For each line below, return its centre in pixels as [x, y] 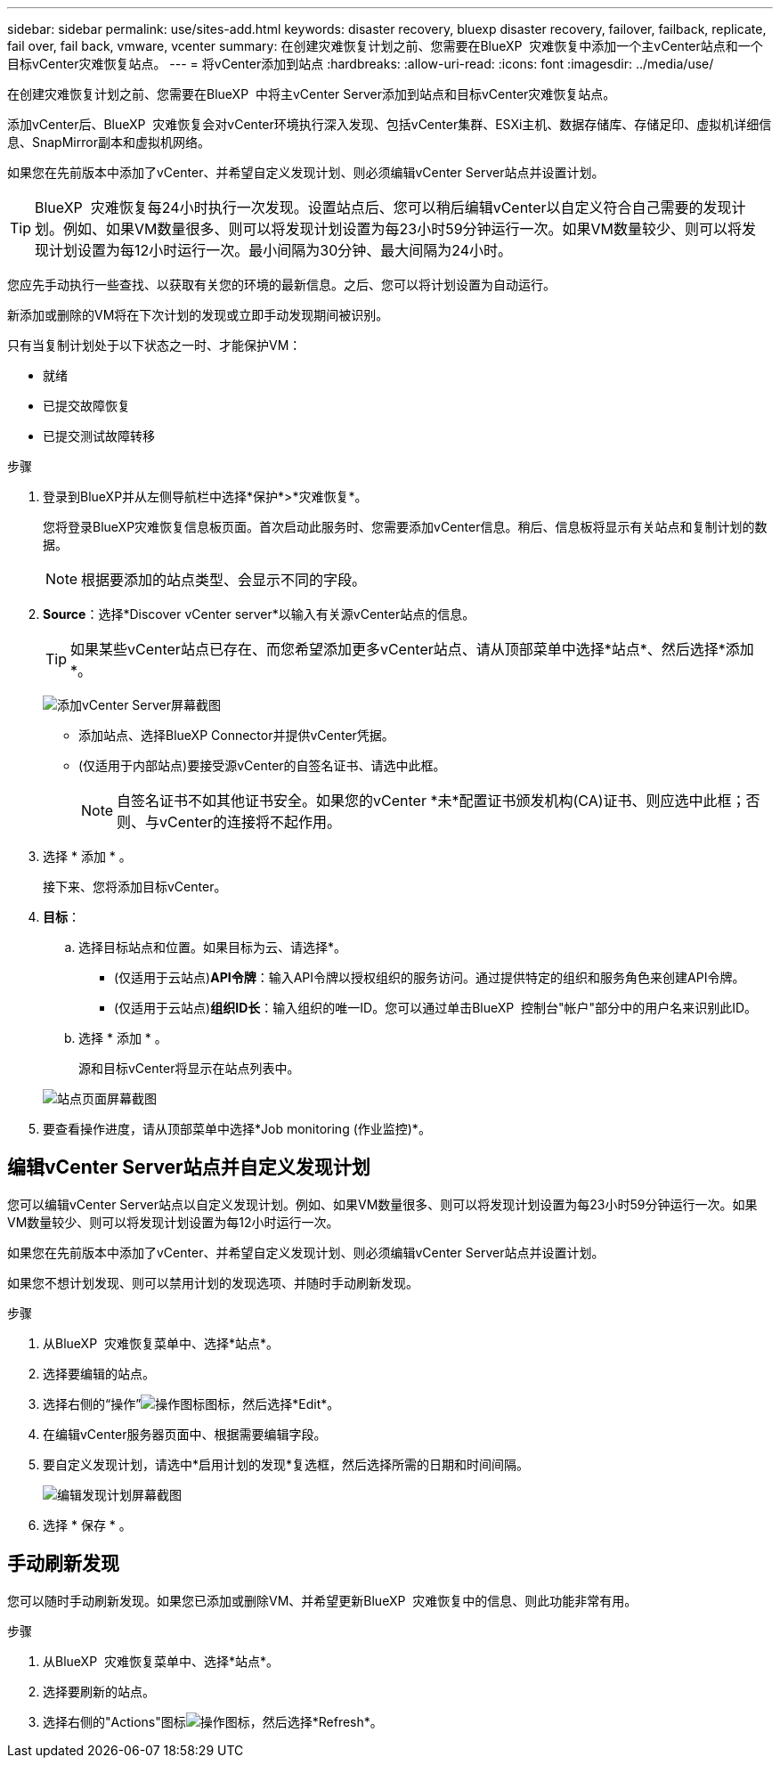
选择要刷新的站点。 [99, 1691]
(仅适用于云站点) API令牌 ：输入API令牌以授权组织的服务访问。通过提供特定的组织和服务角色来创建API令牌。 [430, 977]
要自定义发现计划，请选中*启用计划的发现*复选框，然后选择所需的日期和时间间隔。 [286, 1464]
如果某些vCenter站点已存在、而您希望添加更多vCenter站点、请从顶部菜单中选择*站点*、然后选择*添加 [412, 649]
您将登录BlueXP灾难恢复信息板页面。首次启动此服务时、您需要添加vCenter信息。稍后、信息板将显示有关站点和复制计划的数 [405, 527]
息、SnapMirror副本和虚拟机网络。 [109, 142]
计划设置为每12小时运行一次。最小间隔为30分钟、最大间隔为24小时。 [281, 250]
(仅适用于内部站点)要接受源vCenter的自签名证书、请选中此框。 [262, 765]
